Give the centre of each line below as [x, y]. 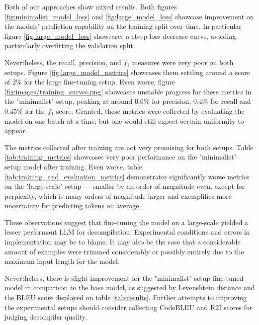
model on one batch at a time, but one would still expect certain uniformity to [124, 121]
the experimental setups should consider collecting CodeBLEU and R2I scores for [129, 307]
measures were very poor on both [183, 62]
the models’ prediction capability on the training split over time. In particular [123, 26]
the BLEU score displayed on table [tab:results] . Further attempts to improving [126, 297]
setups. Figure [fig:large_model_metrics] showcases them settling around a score [128, 72]
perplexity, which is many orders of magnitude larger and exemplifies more [118, 196]
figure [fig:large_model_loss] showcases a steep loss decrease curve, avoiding [120, 36]
